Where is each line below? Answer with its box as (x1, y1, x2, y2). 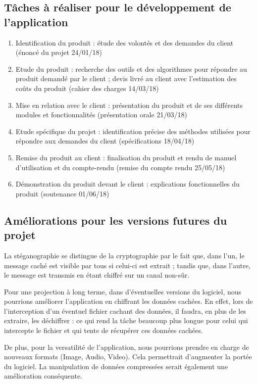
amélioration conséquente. (4, 371, 83, 381)
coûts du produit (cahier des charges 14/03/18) (15, 83, 159, 93)
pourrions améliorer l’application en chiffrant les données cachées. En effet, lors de (4, 296, 253, 306)
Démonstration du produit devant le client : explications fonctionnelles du (15, 179, 240, 189)
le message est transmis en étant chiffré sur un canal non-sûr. (4, 270, 190, 280)
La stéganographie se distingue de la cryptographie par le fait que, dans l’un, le (4, 250, 245, 260)
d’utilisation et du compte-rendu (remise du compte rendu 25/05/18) (15, 162, 225, 172)
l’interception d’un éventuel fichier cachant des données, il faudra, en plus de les (4, 305, 246, 316)
